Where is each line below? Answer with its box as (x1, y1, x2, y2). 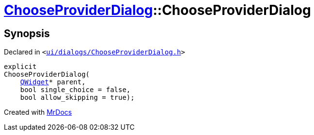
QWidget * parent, (20, 78, 86, 86)
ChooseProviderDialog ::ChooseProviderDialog (4, 2, 311, 18)
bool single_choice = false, (20, 86, 131, 94)
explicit (4, 63, 37, 71)
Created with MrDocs (4, 108, 72, 117)
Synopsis (4, 27, 50, 40)
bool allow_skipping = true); (20, 94, 135, 102)
